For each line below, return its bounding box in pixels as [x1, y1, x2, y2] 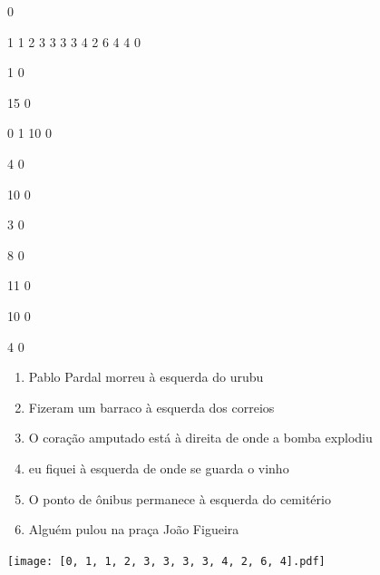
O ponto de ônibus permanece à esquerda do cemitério [28, 489, 331, 508]
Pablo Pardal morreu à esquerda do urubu [28, 367, 264, 386]
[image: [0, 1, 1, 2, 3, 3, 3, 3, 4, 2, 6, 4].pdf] [7, 554, 326, 568]
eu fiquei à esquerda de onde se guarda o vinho [28, 458, 289, 477]
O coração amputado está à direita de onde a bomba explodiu [28, 428, 373, 447]
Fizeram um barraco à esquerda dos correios [28, 397, 275, 416]
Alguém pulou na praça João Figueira [28, 520, 239, 539]
